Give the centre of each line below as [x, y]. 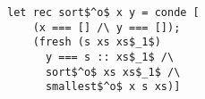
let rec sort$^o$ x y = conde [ [103, 12]
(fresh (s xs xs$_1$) [97, 42]
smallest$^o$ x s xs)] [113, 87]
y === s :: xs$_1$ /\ [110, 57]
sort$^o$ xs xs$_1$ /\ [113, 72]
